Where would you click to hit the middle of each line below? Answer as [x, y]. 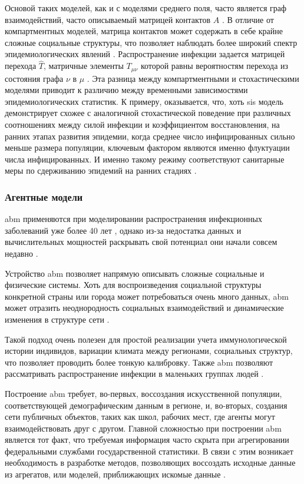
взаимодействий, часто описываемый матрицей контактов [108, 19]
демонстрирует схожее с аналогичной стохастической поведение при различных [148, 113]
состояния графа [34, 78]
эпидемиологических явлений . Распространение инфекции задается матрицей [145, 54]
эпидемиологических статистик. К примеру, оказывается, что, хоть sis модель [144, 101]
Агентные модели [44, 196]
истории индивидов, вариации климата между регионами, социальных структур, [149, 351]
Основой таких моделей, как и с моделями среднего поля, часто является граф [146, 8]
